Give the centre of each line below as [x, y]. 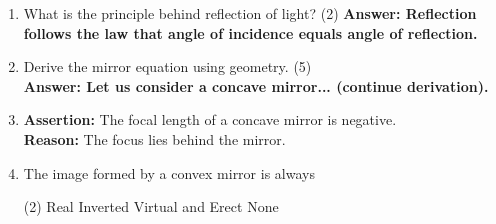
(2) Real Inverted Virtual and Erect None [151, 206]
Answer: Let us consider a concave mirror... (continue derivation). [256, 85]
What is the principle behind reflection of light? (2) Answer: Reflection [250, 13]
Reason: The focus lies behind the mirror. [154, 138]
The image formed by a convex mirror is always [169, 172]
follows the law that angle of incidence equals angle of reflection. [250, 32]
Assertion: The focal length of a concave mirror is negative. [210, 119]
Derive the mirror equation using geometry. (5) [167, 66]
